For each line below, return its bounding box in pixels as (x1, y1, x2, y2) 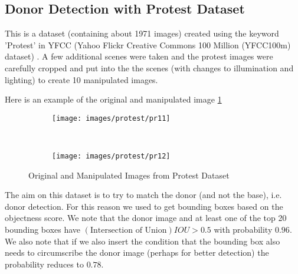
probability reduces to (5, 258, 84, 270)
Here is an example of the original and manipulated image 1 (5, 93, 222, 105)
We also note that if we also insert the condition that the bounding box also (5, 235, 280, 247)
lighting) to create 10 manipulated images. (5, 73, 158, 85)
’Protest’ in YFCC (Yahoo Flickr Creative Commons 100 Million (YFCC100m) (5, 38, 291, 51)
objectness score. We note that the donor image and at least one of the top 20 (5, 212, 287, 224)
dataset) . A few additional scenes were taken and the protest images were (5, 50, 273, 62)
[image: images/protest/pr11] (52, 114, 171, 123)
